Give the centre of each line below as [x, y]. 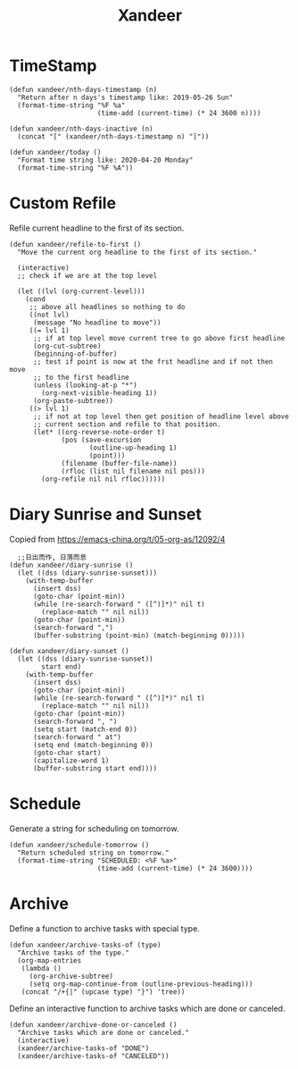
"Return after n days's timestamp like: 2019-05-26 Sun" [125, 97]
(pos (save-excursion [101, 440]
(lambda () [41, 968]
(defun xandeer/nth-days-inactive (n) [81, 129]
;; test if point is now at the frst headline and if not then [153, 362]
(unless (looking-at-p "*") [85, 385]
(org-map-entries [50, 960]
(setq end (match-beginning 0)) [93, 745]
